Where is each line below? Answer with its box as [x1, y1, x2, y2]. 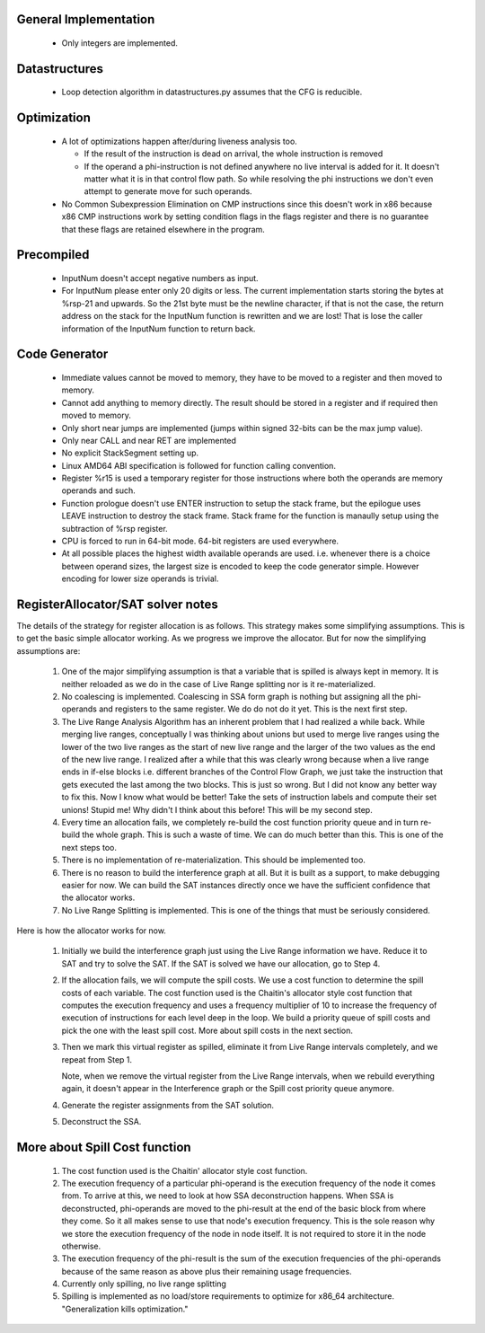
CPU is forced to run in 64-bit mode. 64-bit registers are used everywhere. [61, 535, 339, 547]
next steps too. [61, 842, 117, 852]
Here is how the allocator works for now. [16, 925, 166, 936]
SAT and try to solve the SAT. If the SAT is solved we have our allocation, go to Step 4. [61, 958, 381, 969]
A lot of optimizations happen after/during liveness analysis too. [61, 136, 298, 146]
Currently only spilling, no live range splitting [61, 1278, 226, 1289]
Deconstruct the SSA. [61, 1117, 142, 1127]
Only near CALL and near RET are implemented [61, 435, 237, 446]
